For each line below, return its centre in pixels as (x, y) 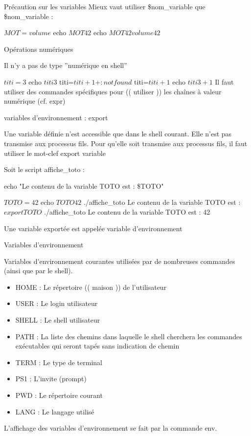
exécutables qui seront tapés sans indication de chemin (97, 346)
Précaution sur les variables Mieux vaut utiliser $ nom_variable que (105, 6)
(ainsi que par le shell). (38, 271)
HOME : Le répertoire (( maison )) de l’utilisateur (91, 287)
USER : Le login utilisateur (57, 303)
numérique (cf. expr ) (35, 101)
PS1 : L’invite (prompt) (51, 379)
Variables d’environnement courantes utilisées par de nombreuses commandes (120, 261)
